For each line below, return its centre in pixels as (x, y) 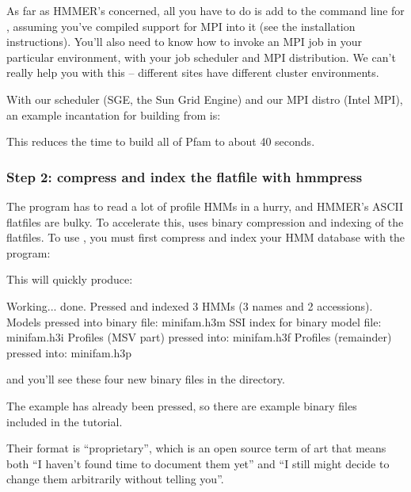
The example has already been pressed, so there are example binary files (182, 405)
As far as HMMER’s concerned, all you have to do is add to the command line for (205, 10)
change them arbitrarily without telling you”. (115, 479)
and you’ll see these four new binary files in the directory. (146, 379)
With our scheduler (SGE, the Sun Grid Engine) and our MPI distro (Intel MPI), (205, 99)
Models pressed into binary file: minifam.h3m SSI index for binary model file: (194, 321)
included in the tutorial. (65, 421)
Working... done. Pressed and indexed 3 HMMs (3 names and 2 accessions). (190, 305)
